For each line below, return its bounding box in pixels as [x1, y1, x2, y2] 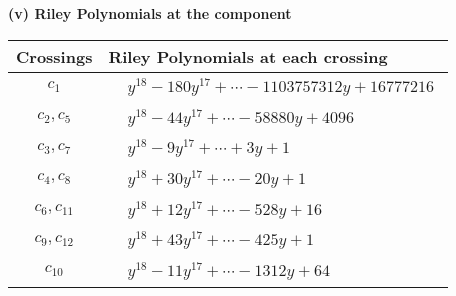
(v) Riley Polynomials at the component [8, 3, 292, 23]
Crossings [16, 44, 93, 68]
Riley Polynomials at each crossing [108, 44, 388, 68]
